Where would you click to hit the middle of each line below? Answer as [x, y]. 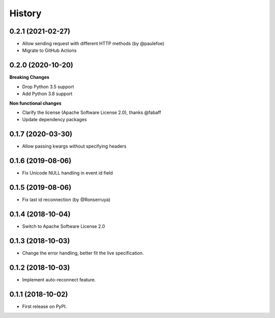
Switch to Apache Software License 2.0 [64, 226]
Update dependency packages [54, 120]
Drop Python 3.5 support [48, 86]
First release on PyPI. [45, 306]
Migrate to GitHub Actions [49, 50]
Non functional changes [35, 103]
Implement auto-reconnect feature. [59, 279]
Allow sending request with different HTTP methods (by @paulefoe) [93, 44]
